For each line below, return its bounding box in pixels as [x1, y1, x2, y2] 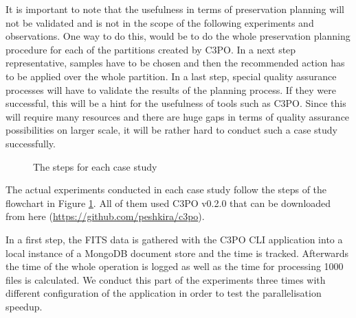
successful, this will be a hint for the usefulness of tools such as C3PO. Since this [5, 96, 346, 110]
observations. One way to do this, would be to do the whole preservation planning [5, 29, 351, 43]
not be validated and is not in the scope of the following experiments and [5, 15, 314, 29]
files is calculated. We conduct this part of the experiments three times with [5, 272, 326, 286]
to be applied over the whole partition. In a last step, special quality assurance [5, 69, 337, 83]
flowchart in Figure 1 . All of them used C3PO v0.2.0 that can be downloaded [5, 195, 331, 210]
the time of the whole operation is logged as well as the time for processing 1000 [5, 259, 344, 273]
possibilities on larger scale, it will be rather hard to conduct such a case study [5, 123, 337, 137]
